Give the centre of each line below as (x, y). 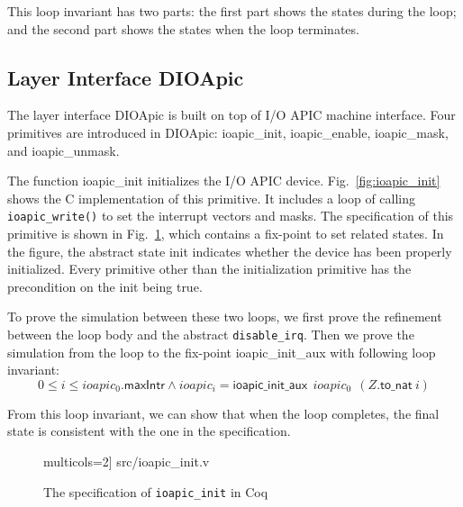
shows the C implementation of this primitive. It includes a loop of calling (212, 198)
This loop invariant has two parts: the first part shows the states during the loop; (232, 11)
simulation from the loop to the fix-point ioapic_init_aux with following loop (222, 352)
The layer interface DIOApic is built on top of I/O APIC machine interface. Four (231, 115)
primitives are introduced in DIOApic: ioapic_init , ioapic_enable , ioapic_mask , (228, 132)
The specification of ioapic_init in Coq (156, 491)
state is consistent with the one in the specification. (149, 431)
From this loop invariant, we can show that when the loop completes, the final (223, 413)
